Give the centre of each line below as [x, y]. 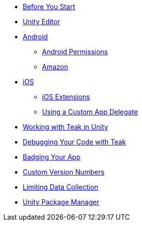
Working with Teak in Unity [65, 127]
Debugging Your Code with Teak [74, 142]
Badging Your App [52, 157]
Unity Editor [42, 22]
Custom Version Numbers [64, 172]
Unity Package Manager [61, 202]
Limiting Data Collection [61, 187]
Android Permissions [75, 52]
